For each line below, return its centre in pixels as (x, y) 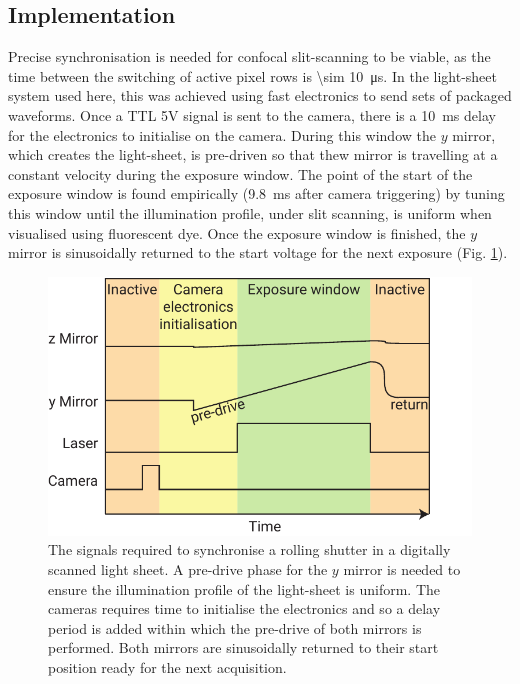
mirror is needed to (402, 569)
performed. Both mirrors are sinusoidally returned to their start (243, 647)
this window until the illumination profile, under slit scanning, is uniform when (250, 212)
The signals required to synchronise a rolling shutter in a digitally (249, 549)
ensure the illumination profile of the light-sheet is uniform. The (244, 588)
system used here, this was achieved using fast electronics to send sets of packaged (260, 95)
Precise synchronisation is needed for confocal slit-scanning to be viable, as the (249, 56)
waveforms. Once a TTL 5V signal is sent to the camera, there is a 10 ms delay (252, 114)
